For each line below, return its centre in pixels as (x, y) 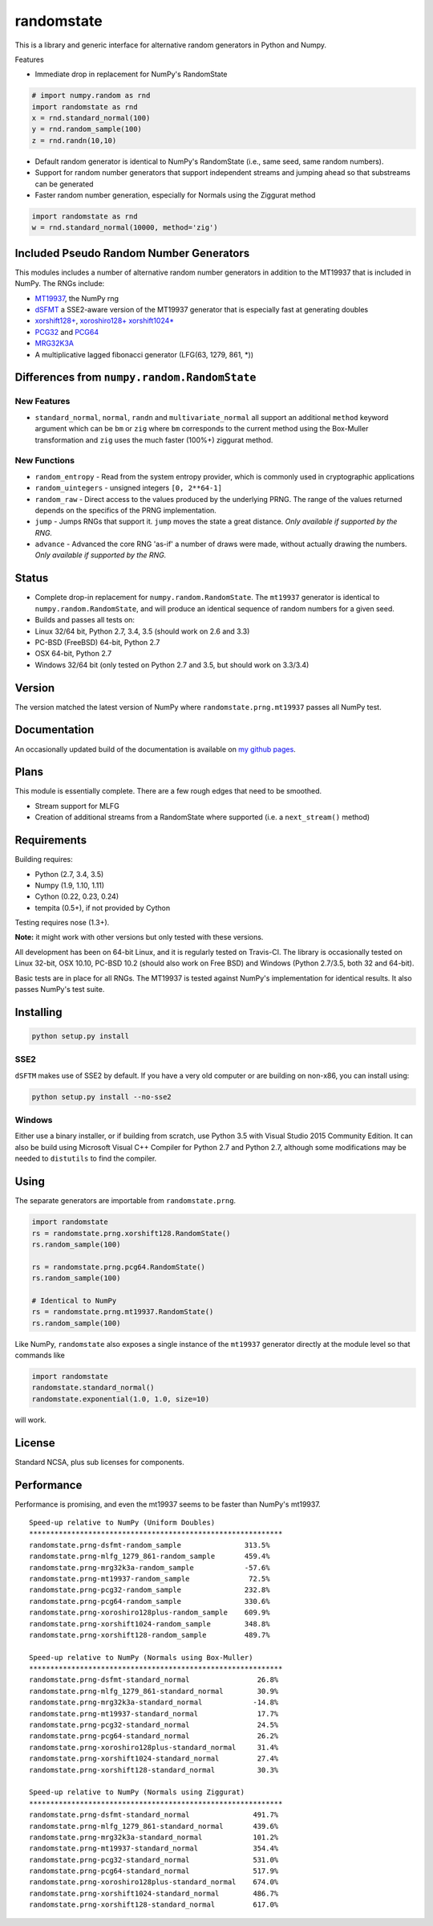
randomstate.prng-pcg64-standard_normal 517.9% (154, 1871)
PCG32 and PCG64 (67, 332)
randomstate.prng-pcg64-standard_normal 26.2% (154, 1736)
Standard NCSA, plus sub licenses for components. (99, 1462)
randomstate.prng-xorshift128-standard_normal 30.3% (154, 1770)
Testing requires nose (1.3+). (62, 923)
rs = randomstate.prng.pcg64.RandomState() (119, 1267)
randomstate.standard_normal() (93, 1388)
